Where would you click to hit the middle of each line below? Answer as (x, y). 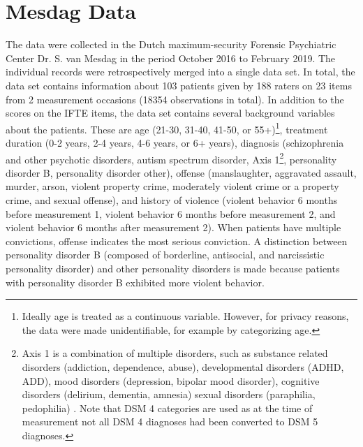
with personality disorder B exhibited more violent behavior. (135, 282)
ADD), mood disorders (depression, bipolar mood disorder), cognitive (171, 380)
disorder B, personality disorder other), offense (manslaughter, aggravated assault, (181, 172)
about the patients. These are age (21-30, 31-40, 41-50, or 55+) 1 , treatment (167, 128)
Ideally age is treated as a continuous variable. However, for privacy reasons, (185, 316)
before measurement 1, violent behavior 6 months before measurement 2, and (171, 213)
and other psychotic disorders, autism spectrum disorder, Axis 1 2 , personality (171, 158)
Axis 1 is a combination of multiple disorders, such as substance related (175, 353)
